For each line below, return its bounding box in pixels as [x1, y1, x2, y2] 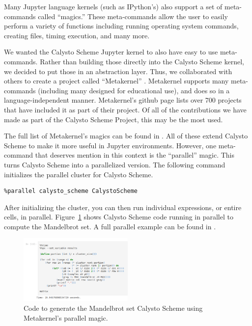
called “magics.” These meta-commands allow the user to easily [38, 11, 228, 21]
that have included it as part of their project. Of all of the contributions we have [4, 104, 247, 114]
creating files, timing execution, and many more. [4, 30, 150, 40]
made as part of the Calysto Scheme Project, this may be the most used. [4, 114, 223, 124]
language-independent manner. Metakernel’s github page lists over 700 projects [4, 95, 242, 105]
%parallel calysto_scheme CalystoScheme [4, 188, 138, 195]
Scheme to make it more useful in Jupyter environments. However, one [4, 140, 217, 150]
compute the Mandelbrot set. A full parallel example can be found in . [4, 221, 216, 231]
